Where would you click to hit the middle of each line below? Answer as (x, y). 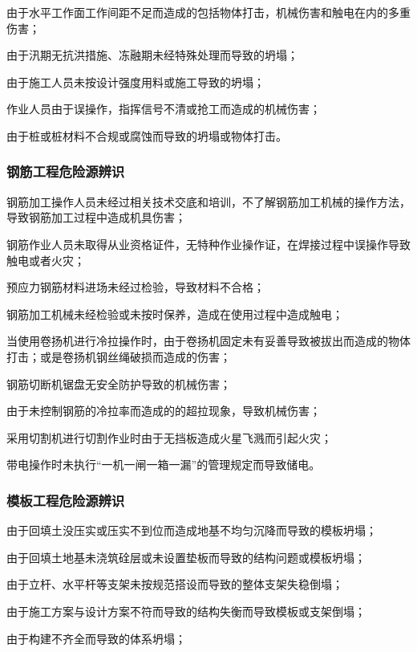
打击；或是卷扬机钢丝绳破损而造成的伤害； (119, 356)
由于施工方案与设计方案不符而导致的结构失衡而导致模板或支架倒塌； (186, 611)
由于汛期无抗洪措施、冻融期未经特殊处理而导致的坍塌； (152, 55)
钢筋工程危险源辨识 (66, 171)
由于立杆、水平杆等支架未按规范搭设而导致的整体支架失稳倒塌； (175, 584)
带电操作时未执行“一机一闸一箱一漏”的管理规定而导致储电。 (164, 465)
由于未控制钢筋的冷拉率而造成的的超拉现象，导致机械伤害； (164, 411)
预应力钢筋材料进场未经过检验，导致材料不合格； (136, 287)
